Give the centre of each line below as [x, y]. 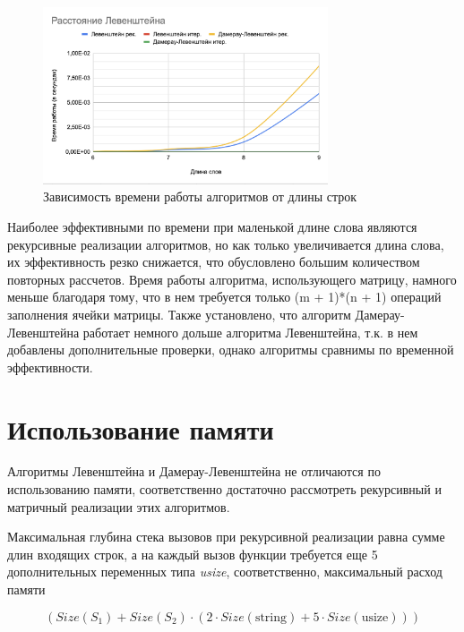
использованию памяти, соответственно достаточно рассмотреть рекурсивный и [224, 489]
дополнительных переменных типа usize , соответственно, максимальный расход [225, 572]
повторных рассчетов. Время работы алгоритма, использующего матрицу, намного [232, 279]
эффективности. [50, 367]
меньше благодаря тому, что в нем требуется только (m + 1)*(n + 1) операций [224, 297]
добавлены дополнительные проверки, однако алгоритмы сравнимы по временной [231, 350]
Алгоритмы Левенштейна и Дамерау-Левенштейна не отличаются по [194, 471]
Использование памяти [141, 428]
